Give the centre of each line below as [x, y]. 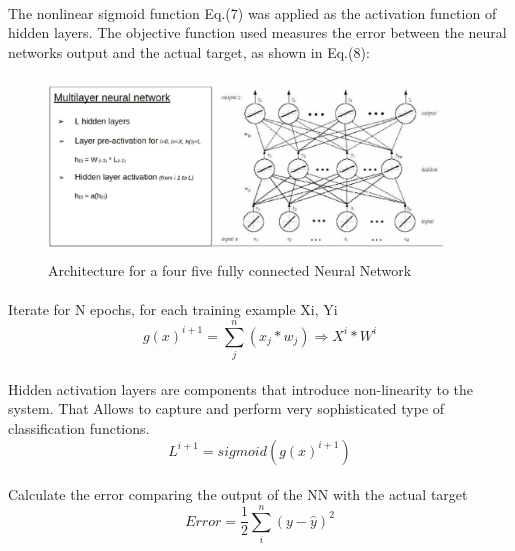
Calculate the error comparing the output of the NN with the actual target [238, 494]
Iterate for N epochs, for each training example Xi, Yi [173, 309]
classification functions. [79, 427]
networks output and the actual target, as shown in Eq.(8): [189, 51]
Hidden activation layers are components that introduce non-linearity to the [241, 388]
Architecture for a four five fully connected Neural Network [230, 270]
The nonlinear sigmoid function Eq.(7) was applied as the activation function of [252, 12]
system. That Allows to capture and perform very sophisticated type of [226, 408]
